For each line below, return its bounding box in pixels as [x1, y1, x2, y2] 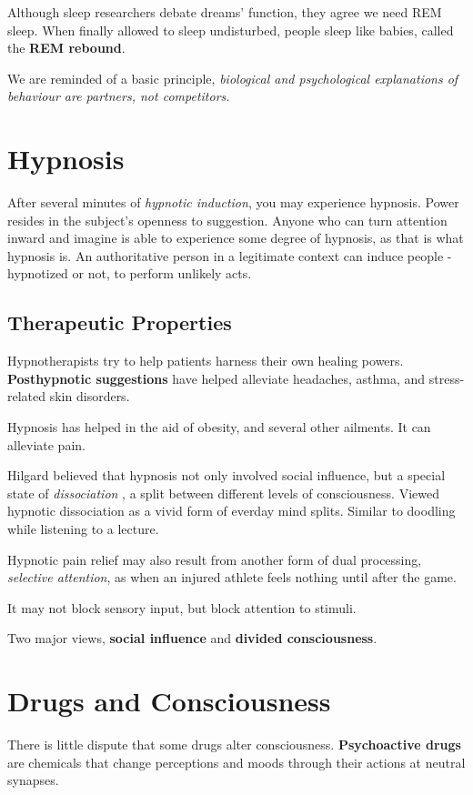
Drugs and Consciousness [7, 682, 331, 720]
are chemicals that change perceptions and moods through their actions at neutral [7, 752, 466, 771]
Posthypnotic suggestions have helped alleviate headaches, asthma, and [7, 368, 426, 387]
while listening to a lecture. [7, 519, 159, 538]
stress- [428, 368, 465, 387]
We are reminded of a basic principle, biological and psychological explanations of [7, 68, 458, 87]
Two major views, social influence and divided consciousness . [7, 629, 377, 648]
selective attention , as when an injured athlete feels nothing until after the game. [7, 568, 457, 587]
